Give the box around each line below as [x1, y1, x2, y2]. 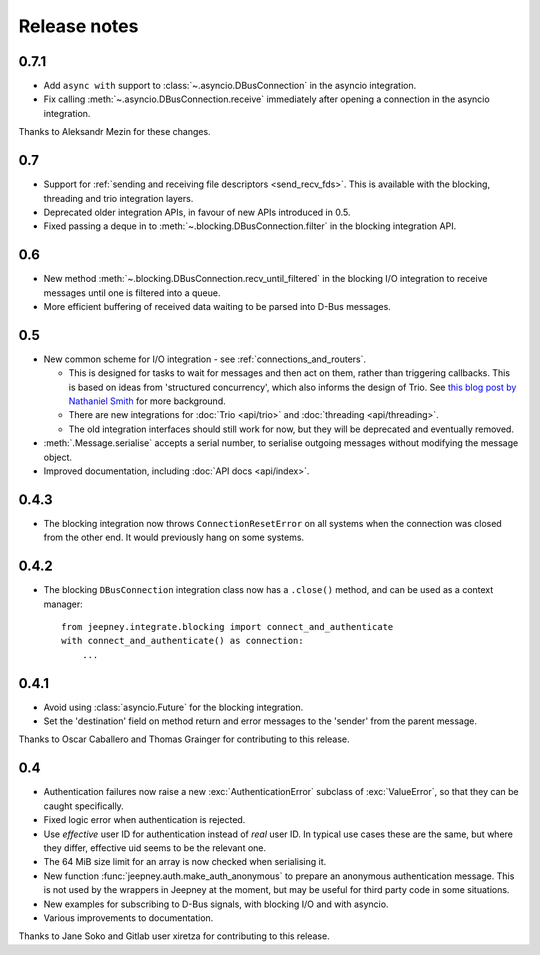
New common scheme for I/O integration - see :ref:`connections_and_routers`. [43, 353, 367, 365]
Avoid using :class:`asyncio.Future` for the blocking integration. [43, 701, 304, 713]
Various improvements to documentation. [43, 911, 214, 924]
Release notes [18, 15, 139, 37]
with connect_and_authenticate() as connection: [61, 635, 304, 647]
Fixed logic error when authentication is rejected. [43, 814, 246, 826]
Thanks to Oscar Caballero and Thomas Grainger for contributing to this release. [18, 733, 350, 745]
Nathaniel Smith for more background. [68, 395, 226, 407]
